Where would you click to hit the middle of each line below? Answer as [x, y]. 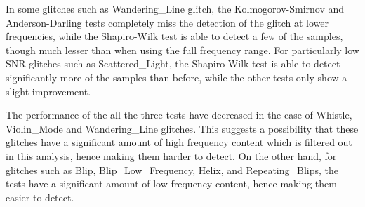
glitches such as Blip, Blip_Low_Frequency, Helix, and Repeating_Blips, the [172, 169]
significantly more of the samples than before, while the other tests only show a [177, 77]
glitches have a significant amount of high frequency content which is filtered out [179, 142]
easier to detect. [40, 197]
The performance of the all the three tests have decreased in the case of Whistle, [179, 115]
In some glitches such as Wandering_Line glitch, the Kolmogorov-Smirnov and [175, 8]
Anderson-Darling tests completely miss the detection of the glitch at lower [167, 22]
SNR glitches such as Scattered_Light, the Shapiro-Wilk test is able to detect [173, 64]
